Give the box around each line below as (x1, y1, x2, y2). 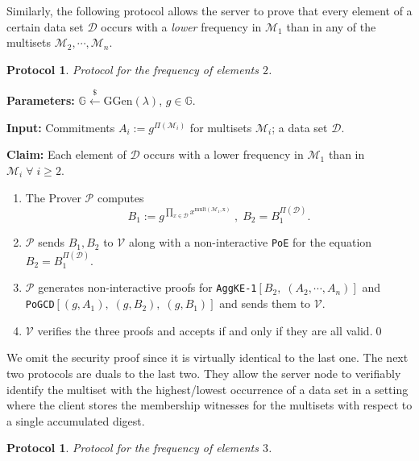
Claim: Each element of (6, 146, 127, 163)
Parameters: (6, 92, 75, 109)
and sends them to (219, 295, 311, 312)
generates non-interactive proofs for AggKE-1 (38, 279, 257, 296)
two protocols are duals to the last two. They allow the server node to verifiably (6, 364, 401, 381)
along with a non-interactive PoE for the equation (128, 234, 372, 251)
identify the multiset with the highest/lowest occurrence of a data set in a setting (6, 380, 409, 397)
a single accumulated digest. (6, 412, 145, 429)
